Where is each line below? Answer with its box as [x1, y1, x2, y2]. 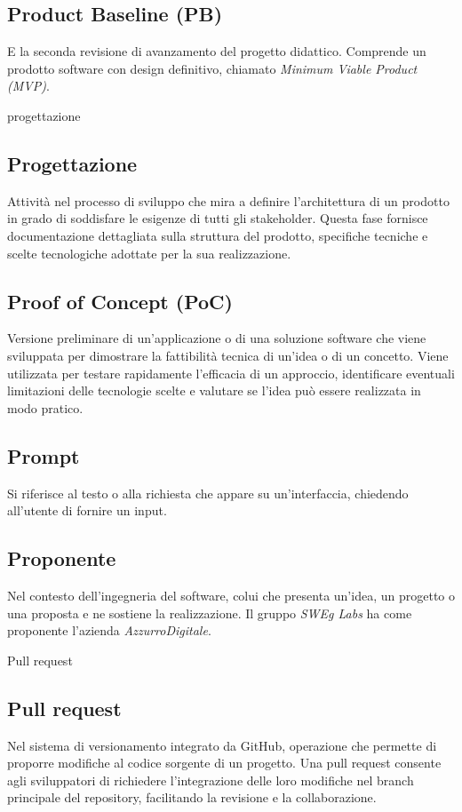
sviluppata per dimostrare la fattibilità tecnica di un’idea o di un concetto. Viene [7, 346, 449, 364]
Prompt [7, 442, 80, 469]
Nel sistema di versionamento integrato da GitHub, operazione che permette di [7, 736, 437, 754]
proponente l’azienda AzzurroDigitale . [7, 621, 211, 640]
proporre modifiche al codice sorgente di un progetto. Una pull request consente [7, 753, 442, 772]
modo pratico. [7, 398, 84, 417]
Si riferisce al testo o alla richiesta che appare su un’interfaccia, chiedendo [7, 483, 409, 502]
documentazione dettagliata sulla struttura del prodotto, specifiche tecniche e [7, 226, 428, 244]
